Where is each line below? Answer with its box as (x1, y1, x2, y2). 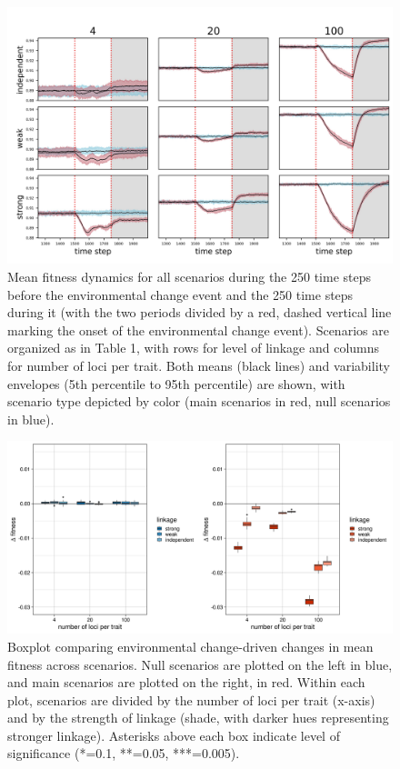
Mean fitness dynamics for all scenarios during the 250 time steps (7, 266, 372, 285)
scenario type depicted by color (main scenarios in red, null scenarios (7, 392, 391, 411)
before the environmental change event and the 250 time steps (7, 285, 354, 304)
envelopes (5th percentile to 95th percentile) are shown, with (7, 374, 345, 393)
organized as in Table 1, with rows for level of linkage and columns (7, 338, 380, 357)
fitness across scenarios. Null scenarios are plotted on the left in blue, (7, 654, 393, 674)
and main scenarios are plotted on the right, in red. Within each (7, 673, 365, 692)
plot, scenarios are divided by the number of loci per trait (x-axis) (7, 690, 375, 709)
